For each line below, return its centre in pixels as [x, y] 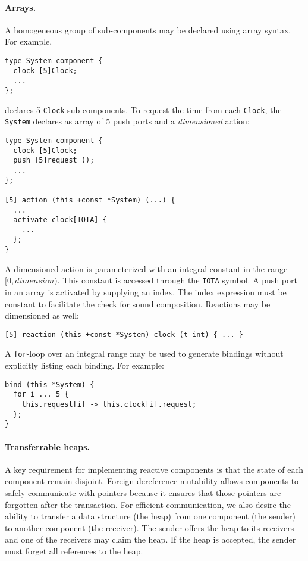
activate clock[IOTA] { [60, 220]
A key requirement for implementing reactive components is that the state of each [154, 469]
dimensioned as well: [42, 315]
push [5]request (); [54, 160]
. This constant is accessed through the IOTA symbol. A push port [177, 280]
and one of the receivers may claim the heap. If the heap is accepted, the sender [150, 539]
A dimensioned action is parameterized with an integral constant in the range [146, 268]
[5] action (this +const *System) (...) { [90, 200]
